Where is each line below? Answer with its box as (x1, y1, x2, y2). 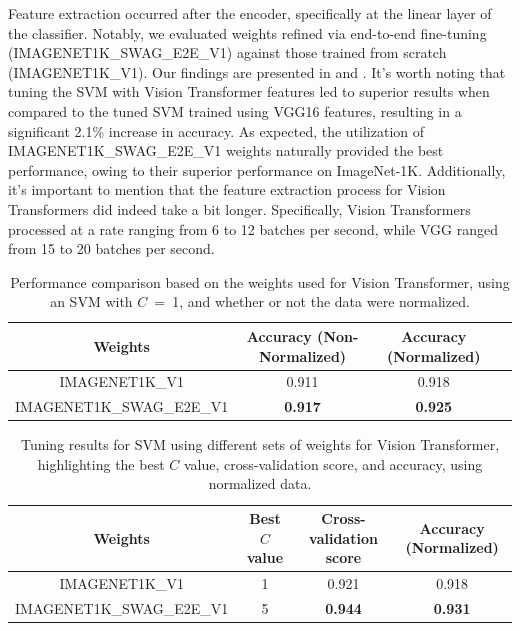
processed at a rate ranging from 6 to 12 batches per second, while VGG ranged (8, 218, 498, 239)
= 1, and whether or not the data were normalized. (154, 291, 470, 312)
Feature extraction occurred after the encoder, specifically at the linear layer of (8, 3, 492, 23)
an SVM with (50, 291, 133, 312)
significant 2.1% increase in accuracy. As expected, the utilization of (8, 120, 425, 141)
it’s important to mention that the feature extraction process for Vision (8, 179, 446, 200)
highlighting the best (37, 453, 165, 474)
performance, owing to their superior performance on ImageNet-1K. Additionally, (8, 159, 506, 180)
